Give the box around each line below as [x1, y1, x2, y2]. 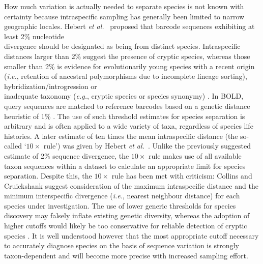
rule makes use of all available [149, 150, 242, 161]
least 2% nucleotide [4, 31, 64, 41]
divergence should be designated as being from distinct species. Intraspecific [4, 41, 241, 51]
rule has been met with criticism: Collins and [111, 170, 252, 181]
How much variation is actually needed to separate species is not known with [4, 1, 244, 11]
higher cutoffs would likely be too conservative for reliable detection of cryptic [4, 220, 247, 231]
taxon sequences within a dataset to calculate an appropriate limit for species [4, 160, 246, 171]
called [4, 140, 22, 151]
